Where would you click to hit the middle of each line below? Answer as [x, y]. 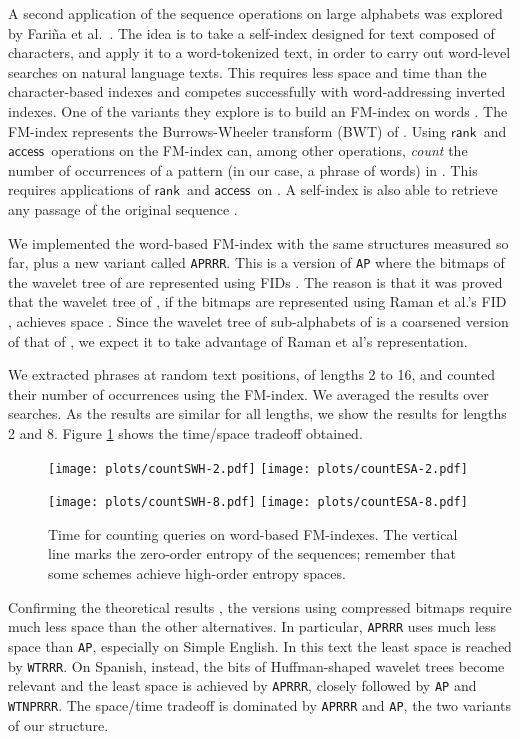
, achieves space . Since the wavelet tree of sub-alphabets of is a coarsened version [258, 320]
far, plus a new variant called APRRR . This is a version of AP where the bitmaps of [256, 262]
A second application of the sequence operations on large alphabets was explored [255, 13]
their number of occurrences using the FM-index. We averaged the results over [248, 393]
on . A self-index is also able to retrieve [377, 189]
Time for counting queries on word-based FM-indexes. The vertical [253, 533]
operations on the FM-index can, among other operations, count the [259, 150]
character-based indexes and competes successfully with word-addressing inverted [257, 91]
